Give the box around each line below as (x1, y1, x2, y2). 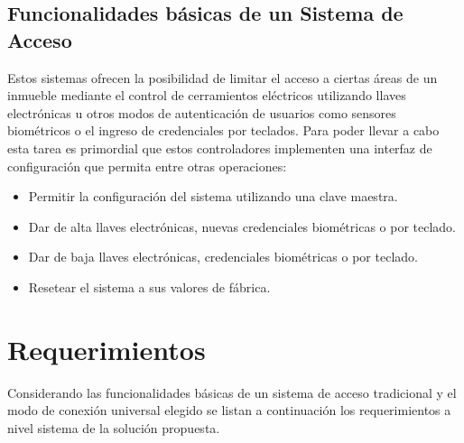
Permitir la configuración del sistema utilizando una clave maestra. (28, 187, 398, 206)
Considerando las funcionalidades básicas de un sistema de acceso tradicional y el (7, 383, 457, 401)
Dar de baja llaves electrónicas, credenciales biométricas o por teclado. (28, 247, 418, 266)
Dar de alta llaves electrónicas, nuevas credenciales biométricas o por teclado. (28, 217, 457, 235)
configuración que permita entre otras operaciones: (7, 156, 287, 175)
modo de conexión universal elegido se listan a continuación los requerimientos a (7, 401, 451, 420)
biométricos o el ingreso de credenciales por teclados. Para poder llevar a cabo (7, 121, 440, 140)
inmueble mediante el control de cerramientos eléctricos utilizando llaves (7, 86, 406, 105)
